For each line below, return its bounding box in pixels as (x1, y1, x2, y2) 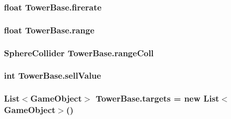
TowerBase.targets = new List (96, 92, 220, 105)
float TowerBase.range (4, 23, 95, 36)
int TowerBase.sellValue (4, 69, 101, 82)
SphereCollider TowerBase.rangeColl (4, 46, 154, 59)
